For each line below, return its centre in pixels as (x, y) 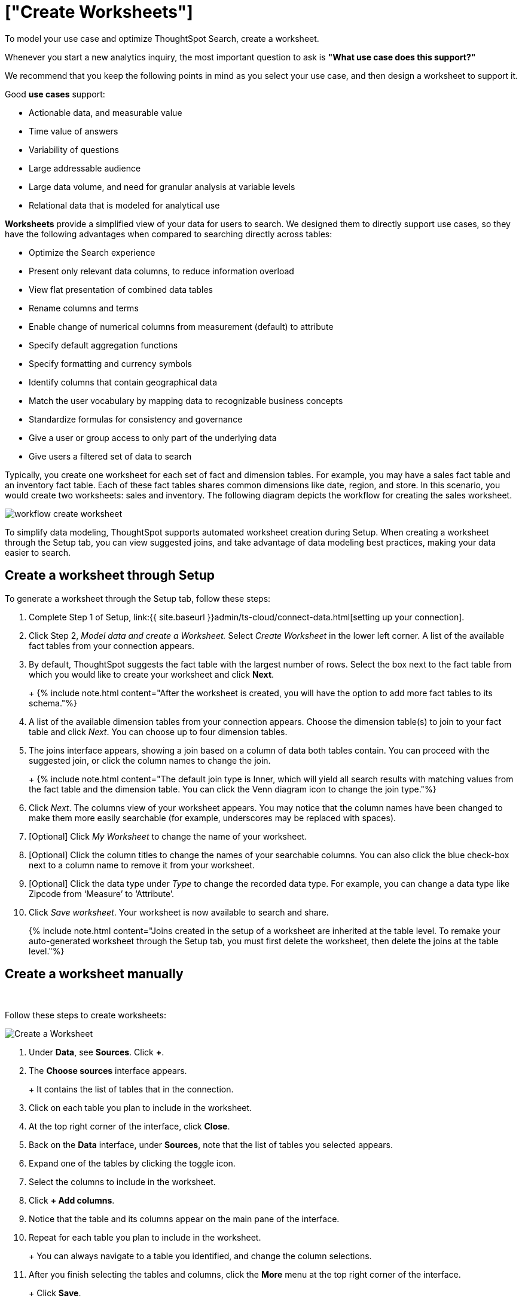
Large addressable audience (85, 168)
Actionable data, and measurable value (106, 112)
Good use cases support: (55, 94)
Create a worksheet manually (94, 974)
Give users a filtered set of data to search (110, 456)
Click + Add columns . (72, 1201)
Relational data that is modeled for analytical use (124, 205)
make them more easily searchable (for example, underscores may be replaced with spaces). (213, 818)
